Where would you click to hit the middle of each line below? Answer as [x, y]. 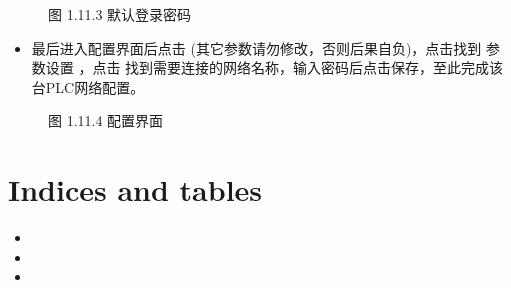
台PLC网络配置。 [88, 86]
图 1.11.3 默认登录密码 [120, 14]
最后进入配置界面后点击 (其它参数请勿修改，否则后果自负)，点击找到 [256, 47]
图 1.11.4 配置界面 [106, 120]
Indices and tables [135, 189]
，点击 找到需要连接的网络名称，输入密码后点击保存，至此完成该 [291, 67]
